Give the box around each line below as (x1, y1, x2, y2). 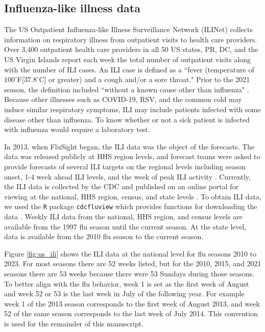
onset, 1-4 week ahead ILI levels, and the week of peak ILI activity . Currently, (4, 171, 251, 182)
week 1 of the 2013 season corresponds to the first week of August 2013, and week (4, 298, 260, 309)
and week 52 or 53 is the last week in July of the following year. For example (4, 288, 245, 299)
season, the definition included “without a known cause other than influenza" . (4, 84, 249, 94)
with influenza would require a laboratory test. (4, 124, 150, 135)
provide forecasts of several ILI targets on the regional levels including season (4, 161, 246, 171)
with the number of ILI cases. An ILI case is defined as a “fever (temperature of (4, 64, 254, 74)
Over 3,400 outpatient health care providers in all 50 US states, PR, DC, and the (4, 44, 258, 55)
